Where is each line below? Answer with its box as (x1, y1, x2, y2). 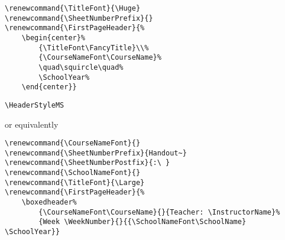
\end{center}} (21, 83, 77, 92)
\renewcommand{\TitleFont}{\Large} (5, 178, 145, 187)
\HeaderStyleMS (5, 100, 64, 109)
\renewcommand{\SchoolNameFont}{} (5, 168, 141, 177)
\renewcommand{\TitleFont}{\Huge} (5, 4, 141, 12)
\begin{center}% (21, 33, 86, 42)
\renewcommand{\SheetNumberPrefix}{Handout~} (5, 148, 187, 157)
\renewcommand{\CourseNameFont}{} (5, 139, 141, 148)
